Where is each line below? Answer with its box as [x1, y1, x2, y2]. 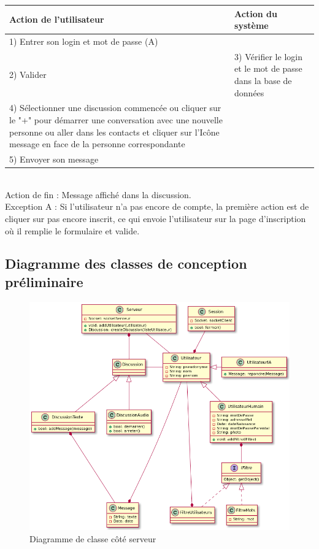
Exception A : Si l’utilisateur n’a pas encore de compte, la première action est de [5, 200, 309, 213]
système [234, 19, 269, 32]
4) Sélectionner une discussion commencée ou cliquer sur [9, 101, 221, 114]
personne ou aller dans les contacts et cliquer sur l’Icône [9, 125, 220, 138]
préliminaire [5, 272, 83, 291]
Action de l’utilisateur [9, 13, 104, 26]
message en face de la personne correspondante [9, 137, 185, 150]
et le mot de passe [234, 62, 302, 75]
